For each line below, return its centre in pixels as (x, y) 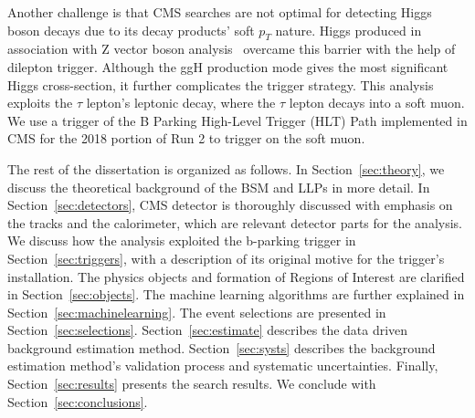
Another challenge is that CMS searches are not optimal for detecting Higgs (220, 12)
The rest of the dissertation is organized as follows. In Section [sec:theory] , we (226, 168)
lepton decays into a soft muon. (377, 103)
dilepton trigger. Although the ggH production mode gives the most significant (228, 66)
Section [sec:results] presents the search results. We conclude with (192, 384)
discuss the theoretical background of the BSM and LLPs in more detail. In (219, 187)
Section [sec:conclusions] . (78, 401)
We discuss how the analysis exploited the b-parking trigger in (182, 240)
